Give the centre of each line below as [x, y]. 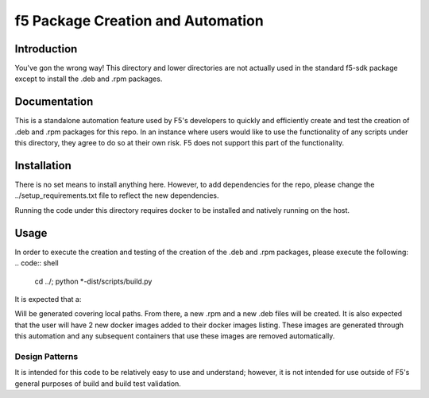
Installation [43, 166]
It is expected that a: [48, 299]
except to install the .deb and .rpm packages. [89, 79]
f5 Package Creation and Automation [139, 21]
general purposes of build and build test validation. [98, 383]
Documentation [54, 102]
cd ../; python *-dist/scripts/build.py [93, 281]
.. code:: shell [37, 263]
